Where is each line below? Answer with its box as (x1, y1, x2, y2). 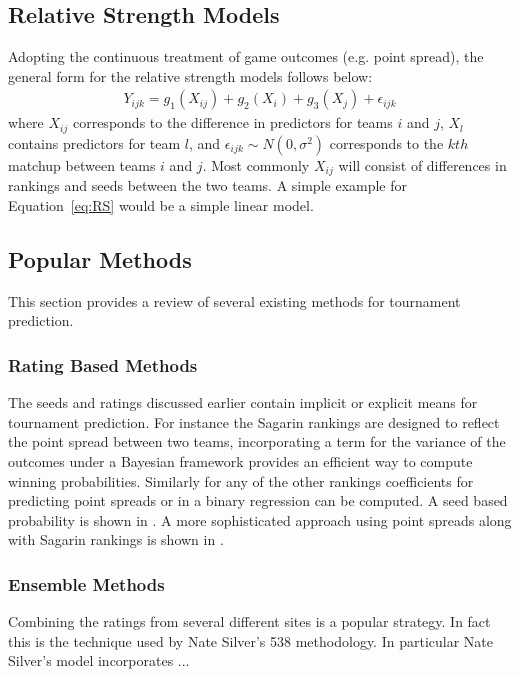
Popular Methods (8, 243, 192, 274)
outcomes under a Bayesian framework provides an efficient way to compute (8, 450, 473, 471)
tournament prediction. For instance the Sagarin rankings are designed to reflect (8, 411, 500, 432)
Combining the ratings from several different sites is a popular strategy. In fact (8, 611, 491, 632)
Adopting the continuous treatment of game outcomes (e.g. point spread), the (8, 46, 484, 67)
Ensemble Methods (8, 571, 165, 596)
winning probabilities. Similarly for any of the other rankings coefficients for (8, 470, 474, 491)
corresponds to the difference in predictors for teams (72, 112, 393, 133)
